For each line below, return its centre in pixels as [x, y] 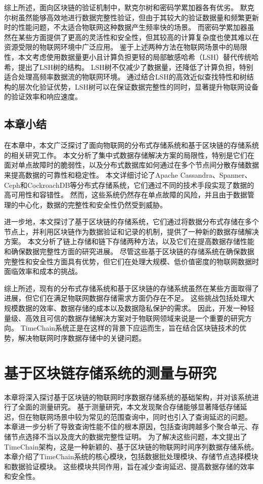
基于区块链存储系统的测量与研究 [111, 372]
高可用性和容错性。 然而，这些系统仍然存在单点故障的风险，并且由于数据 [126, 195]
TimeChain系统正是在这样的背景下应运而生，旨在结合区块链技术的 [130, 328]
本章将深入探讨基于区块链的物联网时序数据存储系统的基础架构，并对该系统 [128, 397]
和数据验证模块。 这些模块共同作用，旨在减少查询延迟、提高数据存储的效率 [129, 466]
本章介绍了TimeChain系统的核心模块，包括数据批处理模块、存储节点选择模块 [131, 456]
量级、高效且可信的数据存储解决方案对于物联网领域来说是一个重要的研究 [124, 318]
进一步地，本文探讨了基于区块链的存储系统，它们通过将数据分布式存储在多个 [131, 221]
